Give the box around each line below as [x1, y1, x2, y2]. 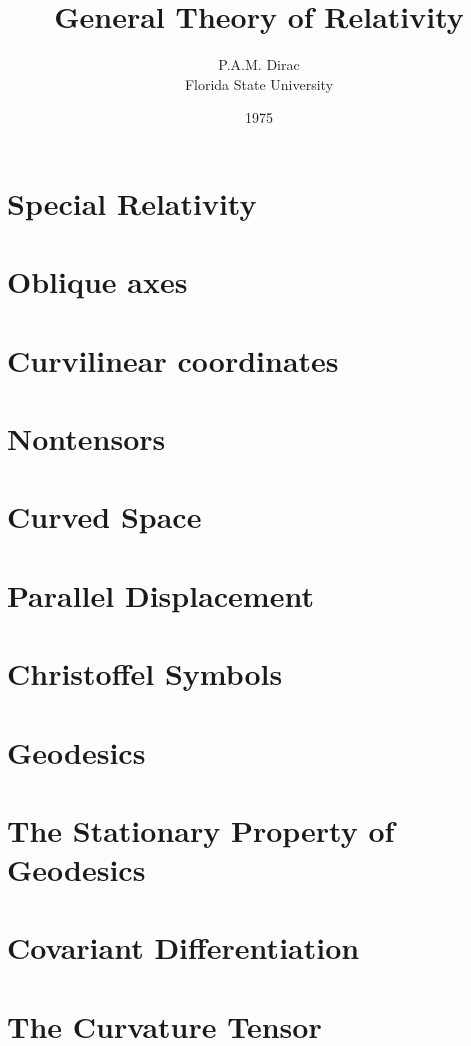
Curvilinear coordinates [7, 339, 339, 380]
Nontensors [7, 418, 166, 459]
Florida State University [184, 73, 334, 94]
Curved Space [7, 496, 202, 537]
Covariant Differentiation [7, 927, 360, 968]
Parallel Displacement [7, 574, 314, 615]
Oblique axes [7, 261, 188, 302]
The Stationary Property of [7, 809, 395, 850]
